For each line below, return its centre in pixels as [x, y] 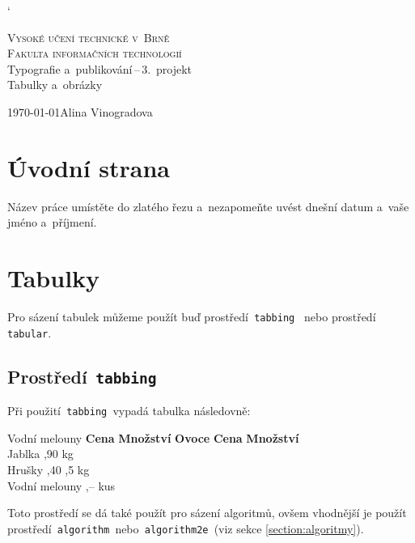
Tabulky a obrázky [55, 85]
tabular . [30, 332]
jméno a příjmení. [52, 222]
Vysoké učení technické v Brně [89, 37]
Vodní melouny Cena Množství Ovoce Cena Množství [153, 437]
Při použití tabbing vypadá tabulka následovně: [129, 411]
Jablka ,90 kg [40, 454]
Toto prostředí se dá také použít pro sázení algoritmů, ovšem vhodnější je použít [207, 513]
